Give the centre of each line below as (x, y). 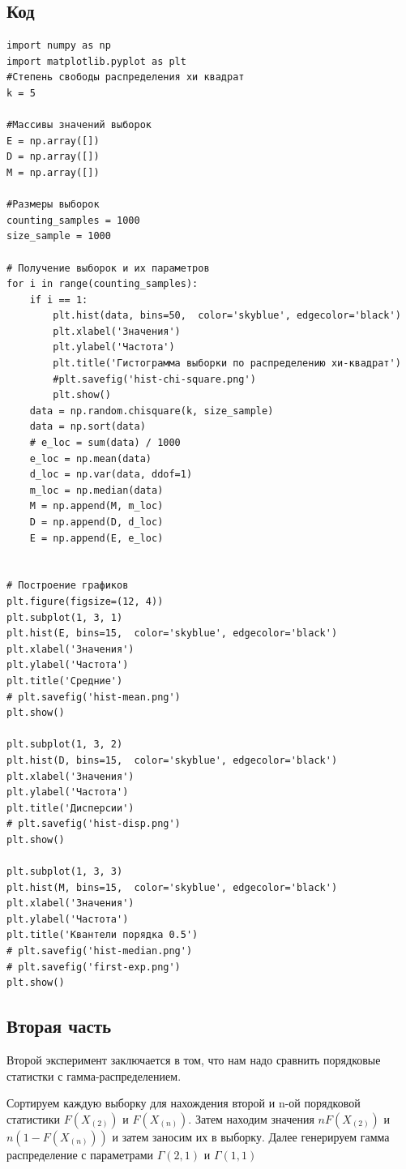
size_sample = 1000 (59, 236)
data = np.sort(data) (88, 427)
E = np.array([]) (53, 141)
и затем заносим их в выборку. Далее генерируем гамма (251, 1136)
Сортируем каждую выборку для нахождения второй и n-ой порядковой (184, 1103)
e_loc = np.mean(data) (90, 458)
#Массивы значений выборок (79, 125)
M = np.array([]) (53, 172)
